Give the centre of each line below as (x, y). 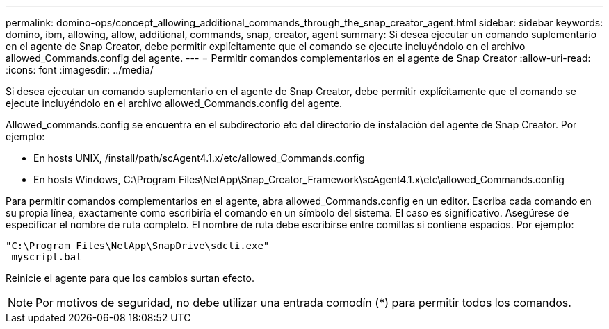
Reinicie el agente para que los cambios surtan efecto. (130, 278)
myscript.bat (47, 257)
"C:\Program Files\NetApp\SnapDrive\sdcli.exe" (138, 246)
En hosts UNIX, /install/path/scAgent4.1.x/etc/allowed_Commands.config (199, 158)
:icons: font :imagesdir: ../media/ (80, 70)
